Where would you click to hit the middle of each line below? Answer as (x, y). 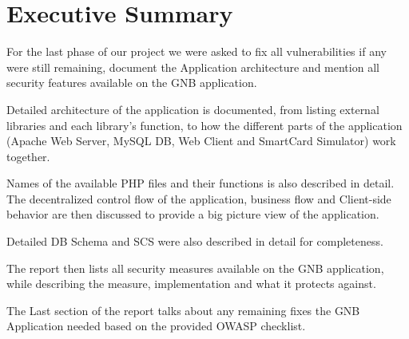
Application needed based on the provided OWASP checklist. (156, 326)
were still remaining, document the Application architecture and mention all (193, 67)
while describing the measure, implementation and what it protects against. (191, 284)
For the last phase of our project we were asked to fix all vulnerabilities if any (197, 51)
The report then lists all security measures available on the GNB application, (195, 268)
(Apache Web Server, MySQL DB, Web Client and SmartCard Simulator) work (201, 141)
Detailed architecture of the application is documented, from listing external (193, 109)
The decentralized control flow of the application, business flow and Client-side (199, 198)
